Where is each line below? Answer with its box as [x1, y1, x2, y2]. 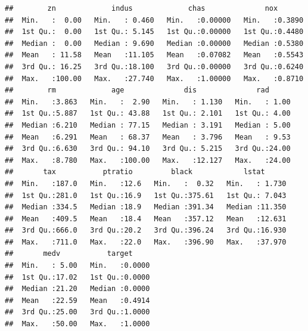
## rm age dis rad [5, 86, 269, 95]
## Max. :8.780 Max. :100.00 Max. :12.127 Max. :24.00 [5, 156, 291, 165]
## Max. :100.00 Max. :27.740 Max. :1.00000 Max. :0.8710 [5, 74, 304, 83]
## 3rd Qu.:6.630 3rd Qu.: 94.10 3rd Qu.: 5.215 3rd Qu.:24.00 [5, 144, 291, 153]
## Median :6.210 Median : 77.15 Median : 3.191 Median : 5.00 [5, 120, 291, 129]
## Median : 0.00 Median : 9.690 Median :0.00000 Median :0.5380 [5, 39, 304, 48]
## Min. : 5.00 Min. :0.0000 [5, 261, 150, 270]
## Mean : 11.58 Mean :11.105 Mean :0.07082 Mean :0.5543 [5, 51, 304, 60]
